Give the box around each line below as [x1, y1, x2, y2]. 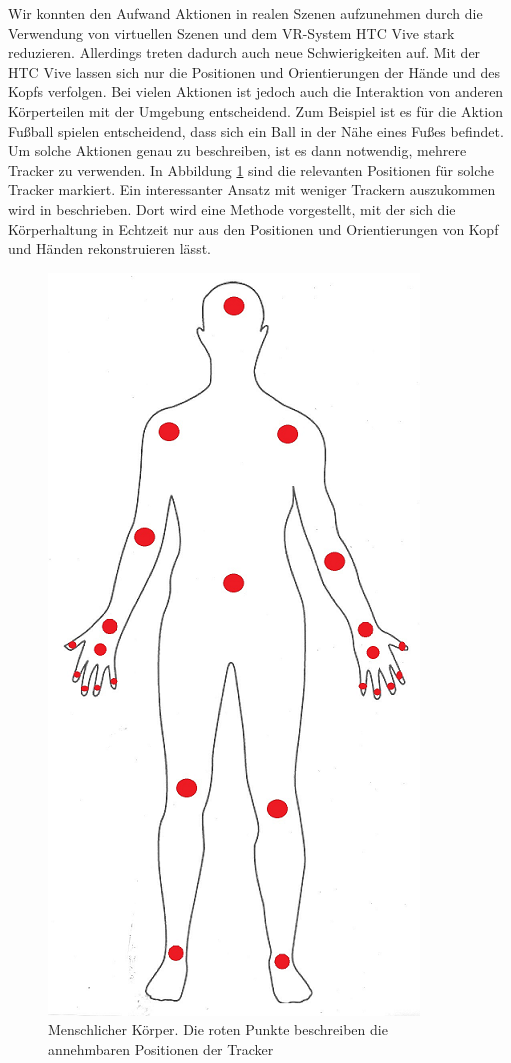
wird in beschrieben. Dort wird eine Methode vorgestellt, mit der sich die [8, 198, 456, 219]
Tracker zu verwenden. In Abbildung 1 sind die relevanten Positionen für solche [8, 159, 494, 180]
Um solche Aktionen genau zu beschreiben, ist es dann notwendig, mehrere [8, 140, 467, 161]
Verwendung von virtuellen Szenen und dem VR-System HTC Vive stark [8, 22, 455, 43]
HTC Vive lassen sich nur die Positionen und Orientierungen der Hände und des [8, 61, 500, 82]
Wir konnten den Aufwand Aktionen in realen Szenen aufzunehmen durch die [8, 3, 483, 23]
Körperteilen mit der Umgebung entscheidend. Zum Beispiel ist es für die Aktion [8, 100, 503, 121]
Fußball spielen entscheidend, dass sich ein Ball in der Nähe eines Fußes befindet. [8, 120, 504, 141]
